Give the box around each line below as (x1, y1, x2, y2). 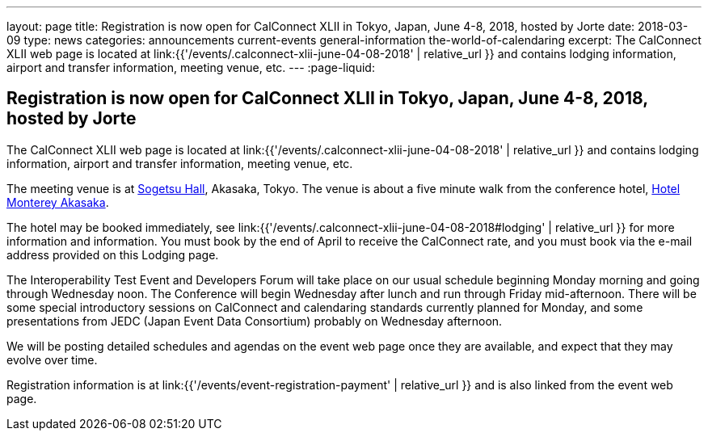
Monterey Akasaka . (6, 195, 109, 209)
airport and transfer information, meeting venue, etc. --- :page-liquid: (6, 61, 375, 74)
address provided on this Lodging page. (6, 247, 219, 262)
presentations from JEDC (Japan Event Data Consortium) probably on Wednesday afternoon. (6, 313, 503, 328)
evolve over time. (6, 352, 98, 367)
